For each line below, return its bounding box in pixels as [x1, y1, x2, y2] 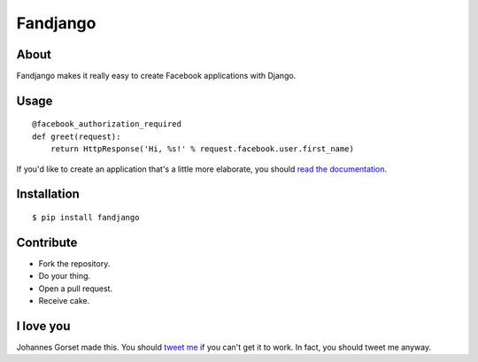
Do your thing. [38, 271, 91, 281]
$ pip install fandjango [32, 212, 140, 223]
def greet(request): [32, 131, 121, 142]
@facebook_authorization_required [32, 119, 181, 129]
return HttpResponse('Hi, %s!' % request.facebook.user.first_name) [50, 144, 354, 154]
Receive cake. [38, 296, 90, 306]
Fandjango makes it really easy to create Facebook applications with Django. [16, 71, 297, 81]
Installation [16, 187, 80, 202]
